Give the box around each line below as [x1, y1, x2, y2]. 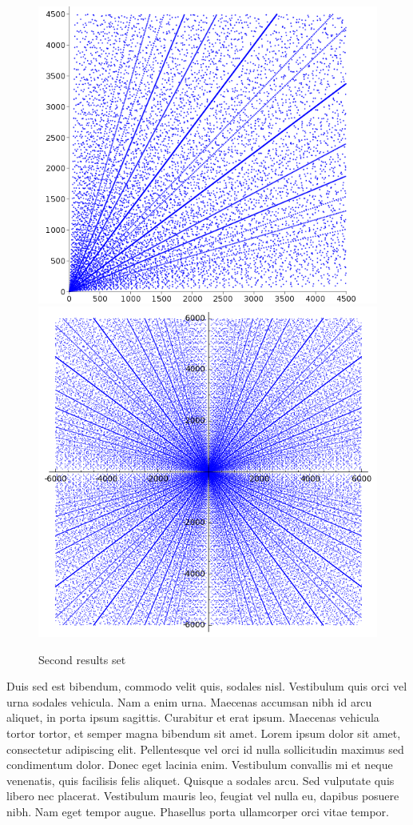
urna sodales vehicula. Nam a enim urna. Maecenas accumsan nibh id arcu [6, 693, 372, 710]
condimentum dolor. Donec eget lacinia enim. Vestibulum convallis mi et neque [6, 756, 393, 773]
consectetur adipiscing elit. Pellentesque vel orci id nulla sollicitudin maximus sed [6, 740, 404, 757]
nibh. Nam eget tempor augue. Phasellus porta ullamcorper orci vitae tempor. [6, 803, 389, 819]
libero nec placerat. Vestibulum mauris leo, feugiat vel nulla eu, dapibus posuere [6, 787, 399, 804]
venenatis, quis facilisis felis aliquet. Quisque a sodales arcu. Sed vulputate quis [6, 771, 395, 788]
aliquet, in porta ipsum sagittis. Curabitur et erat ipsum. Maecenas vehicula [6, 709, 379, 726]
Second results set [38, 651, 126, 667]
